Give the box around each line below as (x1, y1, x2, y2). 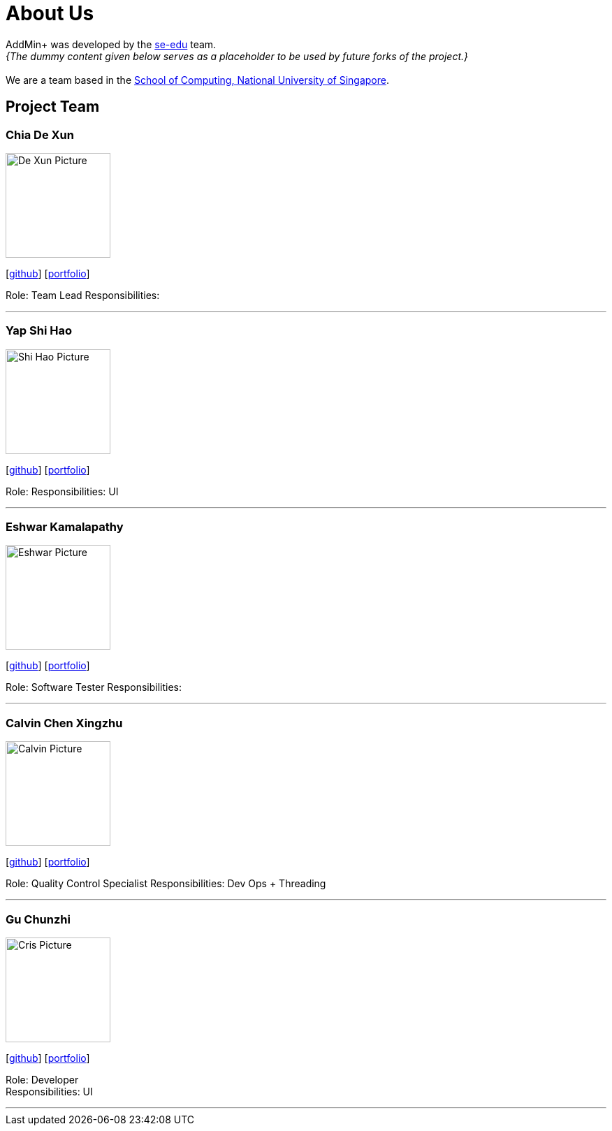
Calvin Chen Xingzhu (6, 715, 123, 730)
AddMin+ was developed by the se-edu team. (6, 38, 217, 50)
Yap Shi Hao (6, 323, 72, 338)
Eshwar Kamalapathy (6, 520, 124, 534)
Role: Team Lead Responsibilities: (6, 289, 160, 301)
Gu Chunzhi (6, 912, 71, 926)
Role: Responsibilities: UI (6, 485, 119, 497)
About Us (6, 1, 94, 25)
